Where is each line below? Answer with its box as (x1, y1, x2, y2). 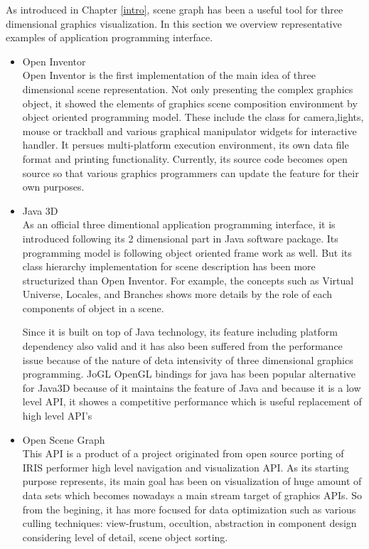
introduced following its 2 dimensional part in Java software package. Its (22, 230, 338, 245)
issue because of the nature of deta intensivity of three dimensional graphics (22, 352, 353, 367)
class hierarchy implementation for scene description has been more (22, 259, 316, 274)
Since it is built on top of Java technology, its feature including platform (22, 324, 338, 339)
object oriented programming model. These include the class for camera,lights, (22, 110, 364, 124)
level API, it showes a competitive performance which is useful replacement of (22, 394, 362, 409)
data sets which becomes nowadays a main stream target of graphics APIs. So (22, 488, 362, 502)
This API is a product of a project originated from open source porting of (22, 446, 344, 461)
